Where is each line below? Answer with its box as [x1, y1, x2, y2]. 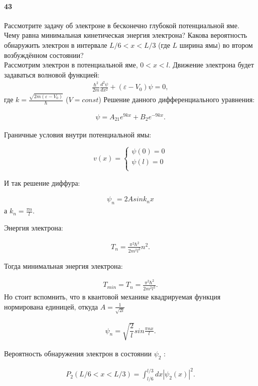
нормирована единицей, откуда [4, 301, 98, 312]
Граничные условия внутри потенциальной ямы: [4, 129, 152, 139]
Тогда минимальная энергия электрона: [4, 260, 123, 271]
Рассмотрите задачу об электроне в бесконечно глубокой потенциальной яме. [4, 20, 239, 30]
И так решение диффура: [4, 177, 80, 188]
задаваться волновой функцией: [4, 69, 100, 80]
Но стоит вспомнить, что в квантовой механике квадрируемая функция [4, 291, 221, 302]
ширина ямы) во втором [179, 39, 253, 50]
